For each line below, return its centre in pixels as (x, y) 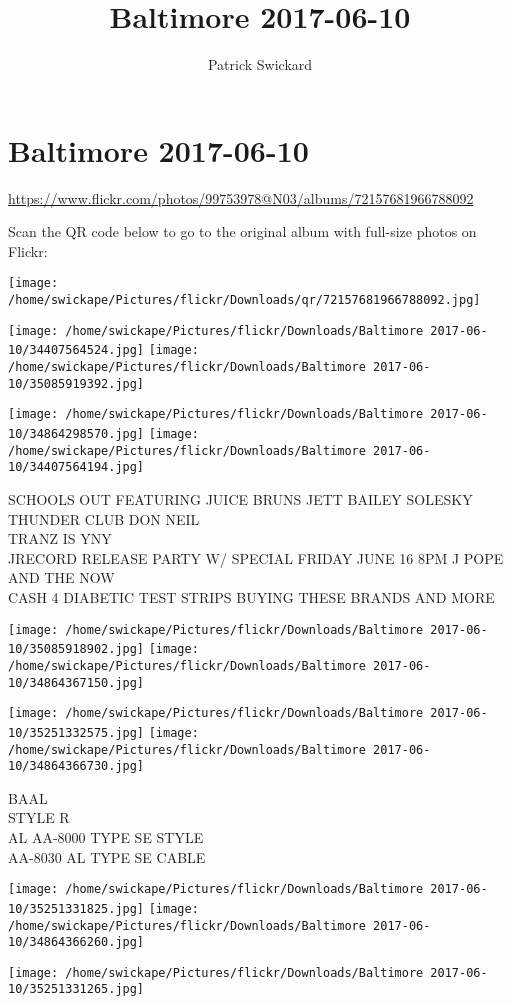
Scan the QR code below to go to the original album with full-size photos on (242, 231)
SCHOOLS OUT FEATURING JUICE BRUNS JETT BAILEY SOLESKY (240, 499)
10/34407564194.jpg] (76, 467)
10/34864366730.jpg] (76, 766)
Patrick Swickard (260, 64)
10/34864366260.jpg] (76, 942)
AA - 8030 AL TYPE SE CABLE (107, 856)
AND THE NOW (61, 577)
